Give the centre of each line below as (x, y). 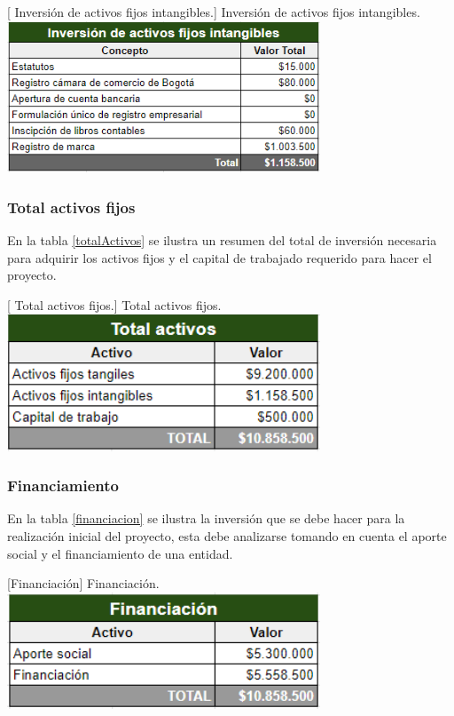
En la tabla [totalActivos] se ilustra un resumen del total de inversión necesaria (222, 240)
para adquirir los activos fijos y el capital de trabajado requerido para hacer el (219, 257)
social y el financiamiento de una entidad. (120, 553)
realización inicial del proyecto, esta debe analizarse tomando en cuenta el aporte (227, 535)
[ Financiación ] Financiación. (83, 583)
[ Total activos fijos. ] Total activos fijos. (114, 304)
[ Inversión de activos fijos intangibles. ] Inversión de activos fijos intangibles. (214, 12)
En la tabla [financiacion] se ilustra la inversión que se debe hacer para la (206, 518)
